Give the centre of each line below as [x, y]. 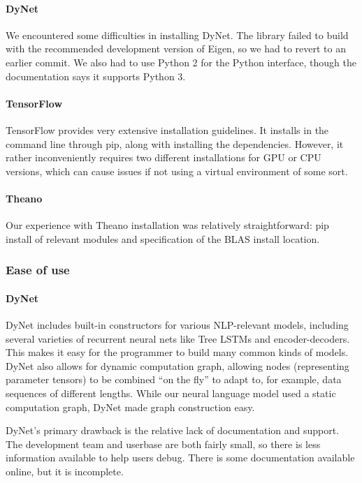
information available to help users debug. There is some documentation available [180, 458]
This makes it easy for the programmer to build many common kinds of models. [177, 352]
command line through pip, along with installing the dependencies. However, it [175, 143]
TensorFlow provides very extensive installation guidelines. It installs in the [167, 129]
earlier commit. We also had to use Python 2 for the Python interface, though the [181, 62]
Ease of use [38, 270]
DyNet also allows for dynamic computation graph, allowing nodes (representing [178, 365]
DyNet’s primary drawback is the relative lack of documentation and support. [173, 430]
